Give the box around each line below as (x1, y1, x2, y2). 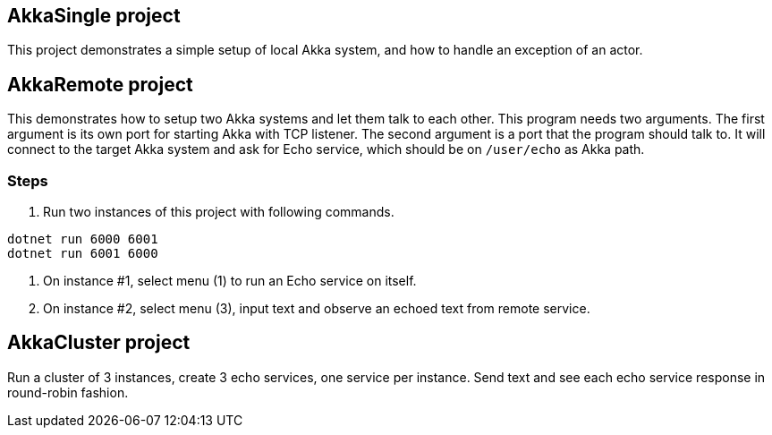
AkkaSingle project (7, 4, 181, 27)
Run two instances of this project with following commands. (43, 204, 394, 220)
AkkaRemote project (7, 72, 193, 96)
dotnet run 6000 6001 (7, 232, 158, 247)
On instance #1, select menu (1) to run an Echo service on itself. (43, 273, 417, 289)
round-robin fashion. (7, 384, 129, 400)
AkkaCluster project (7, 331, 191, 354)
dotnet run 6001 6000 (7, 246, 158, 261)
